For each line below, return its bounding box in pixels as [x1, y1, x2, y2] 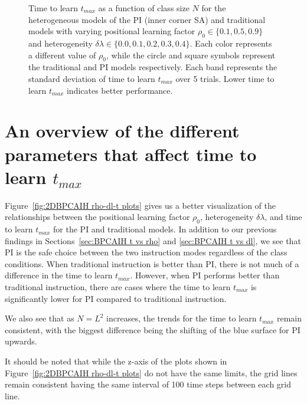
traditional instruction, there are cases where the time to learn [5, 281, 231, 293]
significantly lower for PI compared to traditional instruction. [5, 292, 227, 304]
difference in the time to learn [5, 269, 113, 281]
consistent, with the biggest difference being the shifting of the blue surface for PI [5, 323, 301, 336]
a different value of [28, 48, 96, 61]
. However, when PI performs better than [130, 269, 280, 281]
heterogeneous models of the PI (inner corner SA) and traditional [28, 13, 266, 25]
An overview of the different [5, 119, 240, 143]
